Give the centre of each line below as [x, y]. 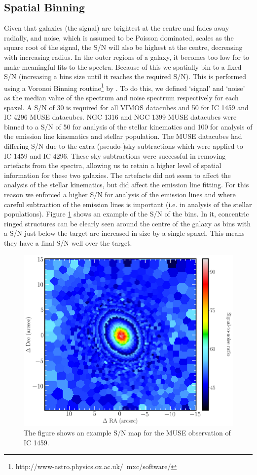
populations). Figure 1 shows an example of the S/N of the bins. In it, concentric [127, 214]
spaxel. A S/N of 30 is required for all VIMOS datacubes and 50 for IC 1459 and [126, 107]
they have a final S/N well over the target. [68, 242]
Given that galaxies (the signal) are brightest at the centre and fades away [117, 28]
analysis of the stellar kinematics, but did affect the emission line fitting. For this [127, 185]
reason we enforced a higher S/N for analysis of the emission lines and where [120, 194]
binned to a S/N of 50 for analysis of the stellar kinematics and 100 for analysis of [128, 126]
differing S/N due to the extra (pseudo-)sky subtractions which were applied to [124, 146]
